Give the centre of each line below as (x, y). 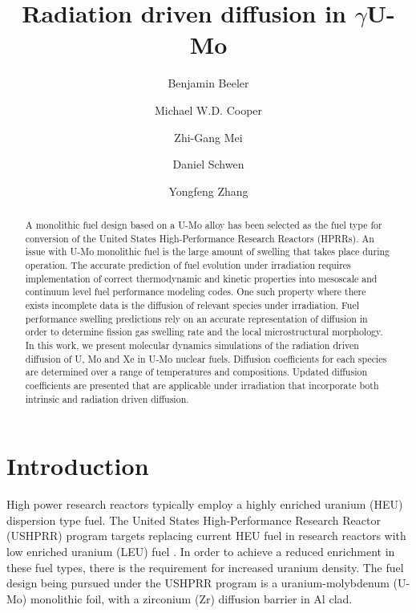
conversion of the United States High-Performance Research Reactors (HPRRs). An (200, 238)
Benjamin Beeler (208, 83)
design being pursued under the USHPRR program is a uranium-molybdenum (198, 583)
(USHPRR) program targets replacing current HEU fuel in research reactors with (206, 536)
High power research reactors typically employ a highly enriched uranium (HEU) (205, 504)
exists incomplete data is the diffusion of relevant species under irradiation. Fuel (192, 305)
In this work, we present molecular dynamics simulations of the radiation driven (192, 345)
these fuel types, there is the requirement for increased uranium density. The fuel (205, 567)
